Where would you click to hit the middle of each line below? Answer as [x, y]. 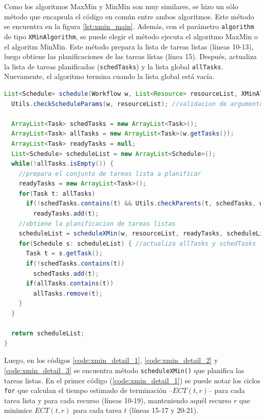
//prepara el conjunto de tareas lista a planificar [110, 174]
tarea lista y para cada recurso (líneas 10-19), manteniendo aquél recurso [118, 400]
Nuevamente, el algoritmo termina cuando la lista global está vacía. [109, 76]
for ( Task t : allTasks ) [57, 193]
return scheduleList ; [48, 334]
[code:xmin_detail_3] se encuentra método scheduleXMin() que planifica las [124, 370]
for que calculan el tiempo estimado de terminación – [88, 390]
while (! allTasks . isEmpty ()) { [62, 164]
